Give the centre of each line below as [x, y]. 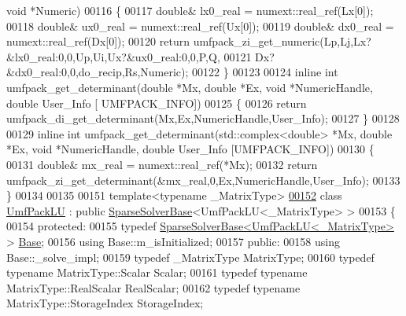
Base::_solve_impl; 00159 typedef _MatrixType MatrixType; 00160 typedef [190, 257]
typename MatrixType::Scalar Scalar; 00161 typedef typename [157, 272]
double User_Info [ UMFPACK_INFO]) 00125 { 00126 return [157, 103]
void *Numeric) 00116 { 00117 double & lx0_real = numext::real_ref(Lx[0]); [190, 10]
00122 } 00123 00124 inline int [265, 72]
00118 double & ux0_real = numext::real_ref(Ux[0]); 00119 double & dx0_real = [200, 26]
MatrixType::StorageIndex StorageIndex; [105, 303]
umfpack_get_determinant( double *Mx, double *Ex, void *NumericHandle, [190, 87]
